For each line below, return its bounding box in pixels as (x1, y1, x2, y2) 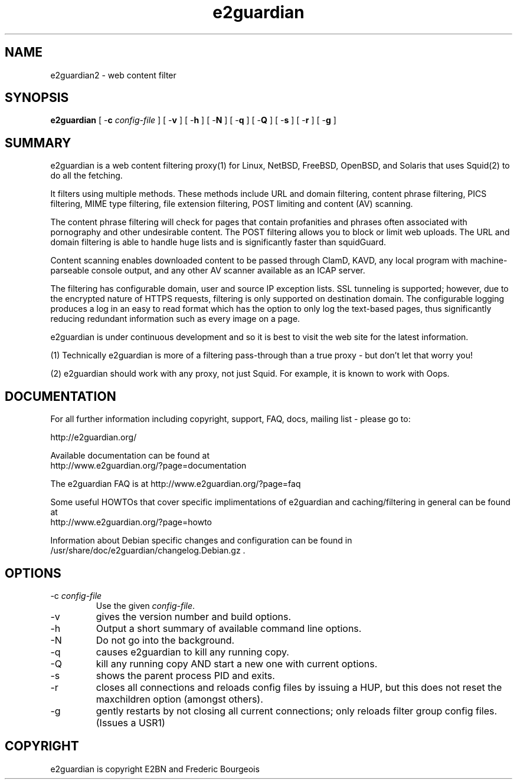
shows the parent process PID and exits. (96, 669, 275, 681)
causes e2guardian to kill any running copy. (96, 645, 289, 658)
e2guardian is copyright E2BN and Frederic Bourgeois (50, 763, 260, 774)
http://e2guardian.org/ (50, 432, 137, 443)
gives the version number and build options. (96, 610, 292, 622)
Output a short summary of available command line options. (96, 622, 362, 634)
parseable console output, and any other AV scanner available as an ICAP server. (50, 265, 365, 276)
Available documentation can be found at (50, 450, 210, 461)
